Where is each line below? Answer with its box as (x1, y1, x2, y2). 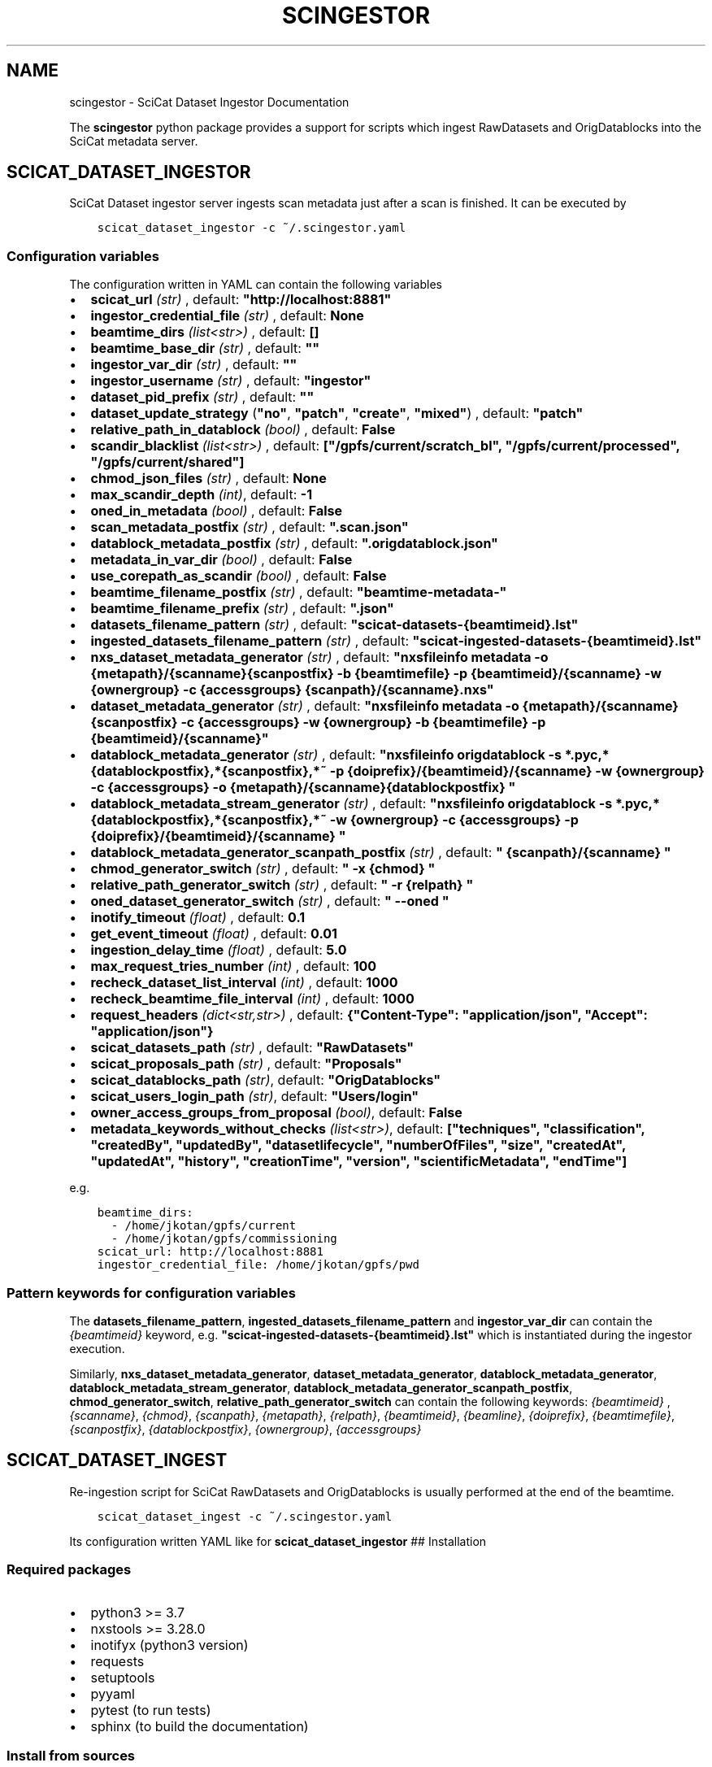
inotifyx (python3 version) (90, 1636, 249, 1653)
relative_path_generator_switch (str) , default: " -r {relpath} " (90, 877, 474, 894)
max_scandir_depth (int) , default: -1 (90, 486, 313, 503)
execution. (69, 1341, 125, 1356)
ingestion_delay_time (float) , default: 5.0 (90, 942, 347, 959)
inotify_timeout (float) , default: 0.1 (90, 909, 306, 926)
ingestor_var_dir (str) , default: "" (90, 356, 297, 373)
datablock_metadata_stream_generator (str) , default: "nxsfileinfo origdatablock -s (90, 795, 613, 812)
